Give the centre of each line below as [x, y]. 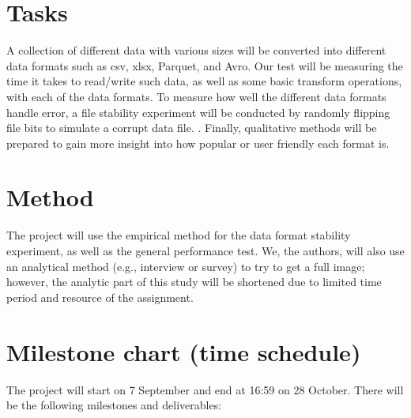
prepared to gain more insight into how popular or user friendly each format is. [198, 143]
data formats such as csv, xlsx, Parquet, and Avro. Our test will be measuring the [205, 65]
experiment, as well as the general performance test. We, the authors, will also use [205, 250]
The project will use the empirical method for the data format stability [179, 235]
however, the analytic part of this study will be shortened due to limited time [194, 282]
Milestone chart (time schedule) [184, 351]
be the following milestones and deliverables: [114, 405]
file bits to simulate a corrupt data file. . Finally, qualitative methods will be [192, 128]
